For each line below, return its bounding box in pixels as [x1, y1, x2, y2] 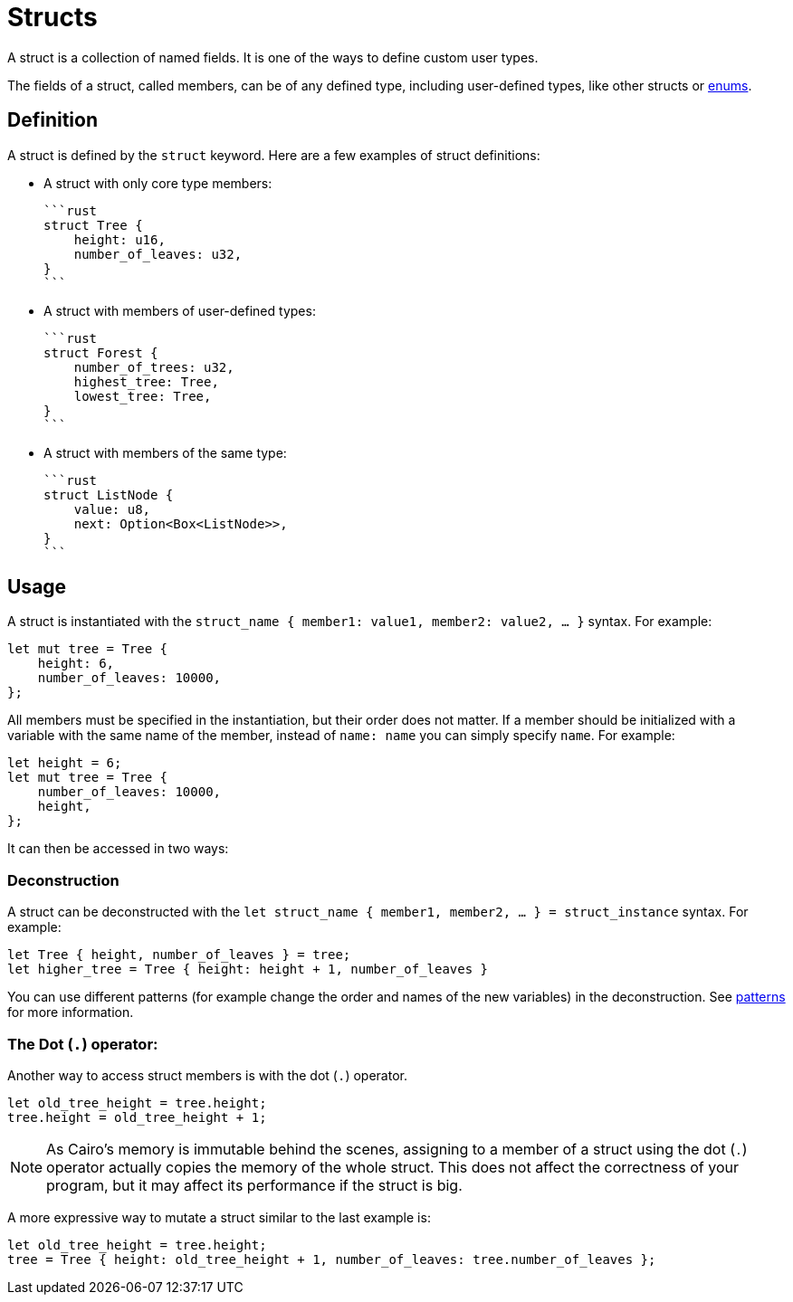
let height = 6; [7, 756, 122, 771]
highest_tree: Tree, [73, 374, 219, 389]
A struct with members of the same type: [43, 444, 287, 461]
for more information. [7, 1004, 134, 1021]
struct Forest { [43, 345, 158, 360]
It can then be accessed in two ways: [7, 841, 229, 857]
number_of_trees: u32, [73, 359, 234, 375]
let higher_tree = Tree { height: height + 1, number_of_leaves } [7, 962, 489, 977]
